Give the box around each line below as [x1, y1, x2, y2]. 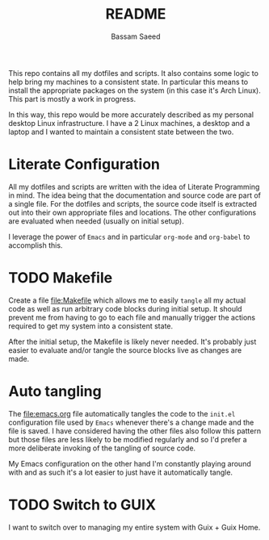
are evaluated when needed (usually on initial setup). [8, 216, 184, 226]
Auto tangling [8, 383, 103, 400]
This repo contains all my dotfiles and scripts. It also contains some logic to [8, 68, 258, 77]
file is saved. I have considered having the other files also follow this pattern [8, 425, 261, 436]
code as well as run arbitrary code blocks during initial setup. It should [8, 303, 242, 313]
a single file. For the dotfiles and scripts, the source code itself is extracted [8, 199, 257, 208]
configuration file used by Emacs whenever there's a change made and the [8, 417, 254, 427]
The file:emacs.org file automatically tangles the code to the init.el [8, 408, 236, 418]
